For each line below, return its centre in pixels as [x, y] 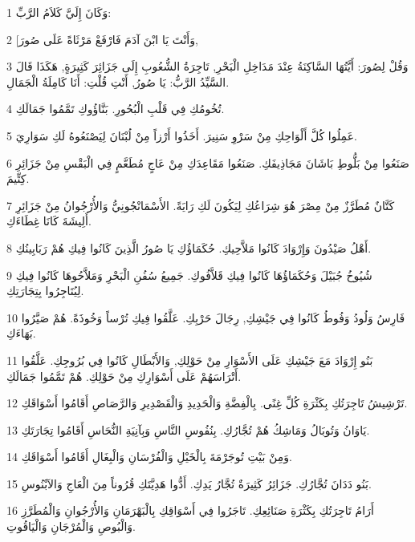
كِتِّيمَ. [18, 178]
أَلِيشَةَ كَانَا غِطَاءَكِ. [49, 221]
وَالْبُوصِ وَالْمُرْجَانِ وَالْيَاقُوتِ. [71, 526]
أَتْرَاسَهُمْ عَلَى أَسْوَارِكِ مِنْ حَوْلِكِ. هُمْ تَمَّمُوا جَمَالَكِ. [124, 376]
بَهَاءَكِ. [21, 333]
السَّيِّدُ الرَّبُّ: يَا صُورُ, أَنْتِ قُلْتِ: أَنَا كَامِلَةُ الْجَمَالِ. [118, 81]
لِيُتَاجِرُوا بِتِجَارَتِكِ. [45, 291]
